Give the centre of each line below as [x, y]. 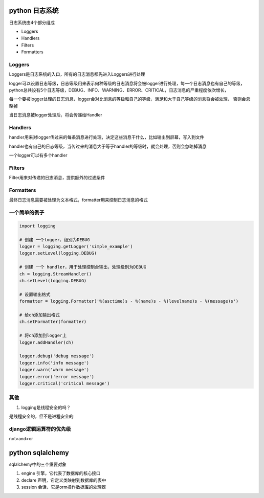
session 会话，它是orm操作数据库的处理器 [64, 487]
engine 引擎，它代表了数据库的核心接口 [61, 473]
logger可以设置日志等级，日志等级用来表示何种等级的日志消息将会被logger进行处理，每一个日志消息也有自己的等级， [127, 83]
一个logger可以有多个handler [38, 155]
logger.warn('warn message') [54, 370]
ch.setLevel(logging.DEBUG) [53, 281]
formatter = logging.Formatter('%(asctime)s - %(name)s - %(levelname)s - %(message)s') [129, 301]
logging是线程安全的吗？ [46, 407]
